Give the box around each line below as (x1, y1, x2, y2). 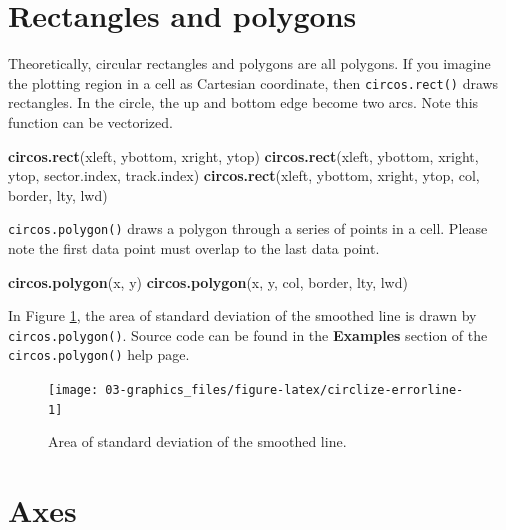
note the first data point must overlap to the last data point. (8, 238, 380, 258)
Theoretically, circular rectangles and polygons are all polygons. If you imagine (8, 53, 491, 74)
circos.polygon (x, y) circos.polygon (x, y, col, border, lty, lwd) (8, 271, 408, 292)
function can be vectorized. (8, 111, 173, 132)
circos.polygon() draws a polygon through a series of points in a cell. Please (8, 218, 488, 239)
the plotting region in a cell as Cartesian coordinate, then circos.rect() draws (8, 72, 499, 93)
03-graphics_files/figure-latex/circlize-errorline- (105, 383, 464, 398)
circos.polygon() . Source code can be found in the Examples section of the (8, 324, 488, 345)
